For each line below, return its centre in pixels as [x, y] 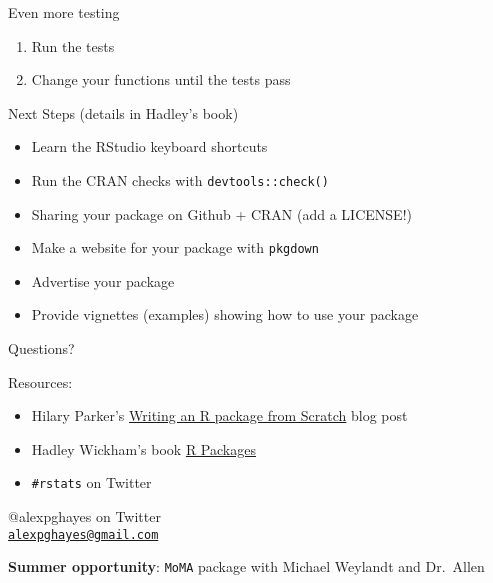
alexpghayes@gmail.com [83, 534]
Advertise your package [103, 280]
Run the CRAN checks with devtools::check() [180, 179]
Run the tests [73, 45]
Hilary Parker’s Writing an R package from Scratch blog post [219, 415]
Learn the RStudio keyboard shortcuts [149, 146]
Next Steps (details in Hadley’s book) [123, 112]
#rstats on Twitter [91, 482]
